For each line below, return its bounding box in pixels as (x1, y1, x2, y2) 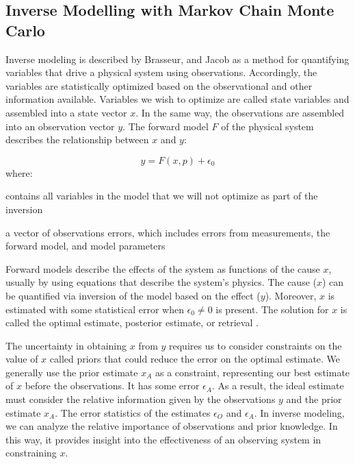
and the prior (286, 392, 342, 406)
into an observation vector (5, 119, 115, 133)
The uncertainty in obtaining (5, 338, 127, 352)
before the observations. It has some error (25, 378, 200, 393)
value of (5, 352, 38, 366)
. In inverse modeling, (254, 405, 345, 419)
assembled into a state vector (5, 105, 127, 119)
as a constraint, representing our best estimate (155, 365, 350, 379)
